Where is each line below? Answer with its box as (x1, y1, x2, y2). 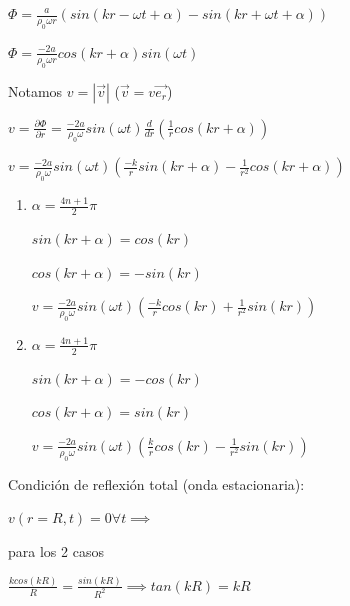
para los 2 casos (8, 540, 104, 561)
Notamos (8, 80, 63, 101)
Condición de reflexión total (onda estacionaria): (8, 473, 305, 494)
